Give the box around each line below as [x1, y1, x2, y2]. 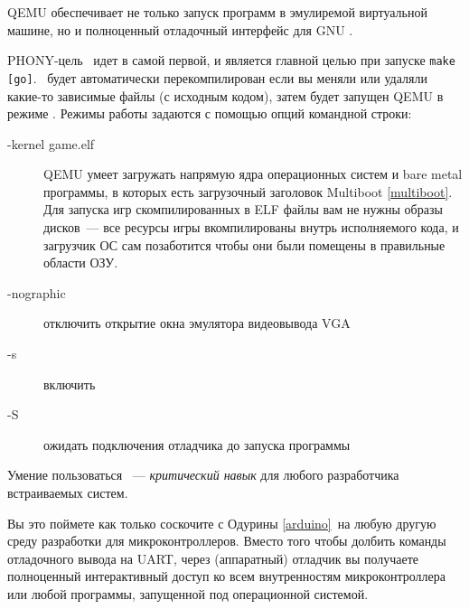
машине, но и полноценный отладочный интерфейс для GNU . [7, 20, 353, 39]
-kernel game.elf [7, 134, 95, 153]
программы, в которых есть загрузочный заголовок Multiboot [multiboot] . [43, 182, 453, 201]
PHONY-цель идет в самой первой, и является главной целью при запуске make [7, 51, 455, 70]
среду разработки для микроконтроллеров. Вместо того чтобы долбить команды [7, 531, 446, 550]
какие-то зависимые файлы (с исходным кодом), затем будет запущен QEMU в [7, 86, 444, 105]
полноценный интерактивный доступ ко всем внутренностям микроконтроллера [7, 567, 446, 586]
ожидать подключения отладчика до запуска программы [43, 435, 351, 454]
